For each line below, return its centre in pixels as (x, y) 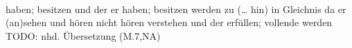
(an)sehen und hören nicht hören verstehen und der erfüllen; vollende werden (169, 22)
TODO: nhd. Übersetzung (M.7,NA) (83, 35)
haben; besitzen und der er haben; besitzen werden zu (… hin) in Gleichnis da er (176, 9)
